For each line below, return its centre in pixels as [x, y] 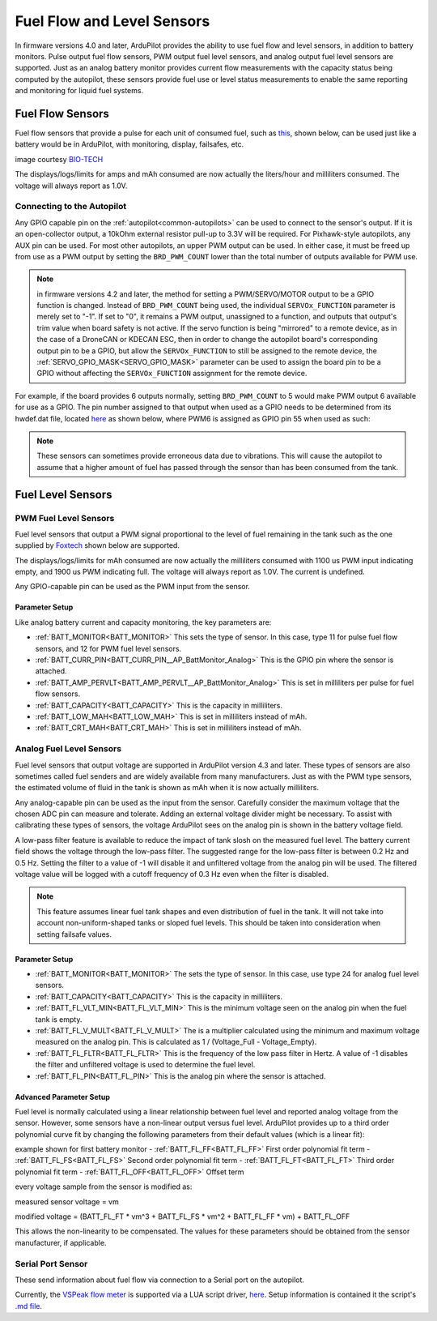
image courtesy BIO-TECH [59, 159]
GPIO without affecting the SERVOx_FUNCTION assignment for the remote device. [172, 374]
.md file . [28, 1306]
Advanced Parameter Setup [63, 1097]
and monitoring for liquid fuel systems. [79, 91]
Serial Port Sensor [51, 1263]
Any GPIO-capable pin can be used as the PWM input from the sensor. [133, 587]
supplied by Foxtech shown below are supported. [97, 545]
